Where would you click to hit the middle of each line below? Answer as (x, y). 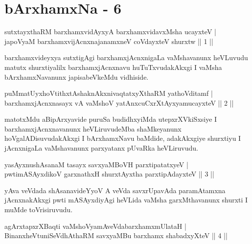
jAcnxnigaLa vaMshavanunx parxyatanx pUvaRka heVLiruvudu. (101, 148)
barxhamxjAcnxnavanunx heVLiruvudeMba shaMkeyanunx (93, 128)
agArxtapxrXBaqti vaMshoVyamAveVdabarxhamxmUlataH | (95, 226)
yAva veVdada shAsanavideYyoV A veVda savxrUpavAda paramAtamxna (115, 190)
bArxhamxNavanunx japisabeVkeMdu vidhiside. (77, 77)
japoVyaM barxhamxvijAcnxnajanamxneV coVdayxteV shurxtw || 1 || (109, 41)
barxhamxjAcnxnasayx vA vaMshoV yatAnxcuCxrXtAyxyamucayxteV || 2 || (119, 102)
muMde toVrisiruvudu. (39, 210)
